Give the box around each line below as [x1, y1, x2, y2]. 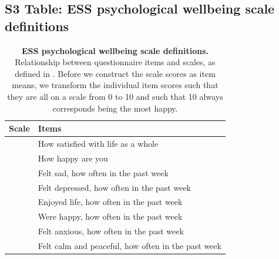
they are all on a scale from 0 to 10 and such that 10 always [7, 90, 223, 102]
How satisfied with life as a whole [38, 137, 159, 149]
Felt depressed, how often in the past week [38, 181, 191, 193]
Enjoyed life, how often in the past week [38, 196, 183, 208]
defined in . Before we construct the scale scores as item [15, 67, 216, 79]
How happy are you [38, 152, 108, 164]
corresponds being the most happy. [52, 102, 178, 114]
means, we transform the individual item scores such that [12, 79, 219, 91]
